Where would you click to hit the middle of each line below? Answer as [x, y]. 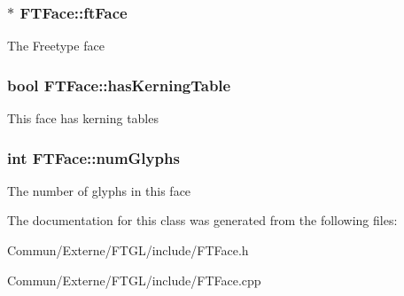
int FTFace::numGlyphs [93, 157]
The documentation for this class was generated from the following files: [202, 220]
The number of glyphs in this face [99, 190]
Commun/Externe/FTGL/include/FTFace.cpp [134, 280]
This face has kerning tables [83, 118]
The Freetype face [56, 46]
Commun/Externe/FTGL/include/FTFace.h [128, 250]
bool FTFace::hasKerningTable [119, 85]
